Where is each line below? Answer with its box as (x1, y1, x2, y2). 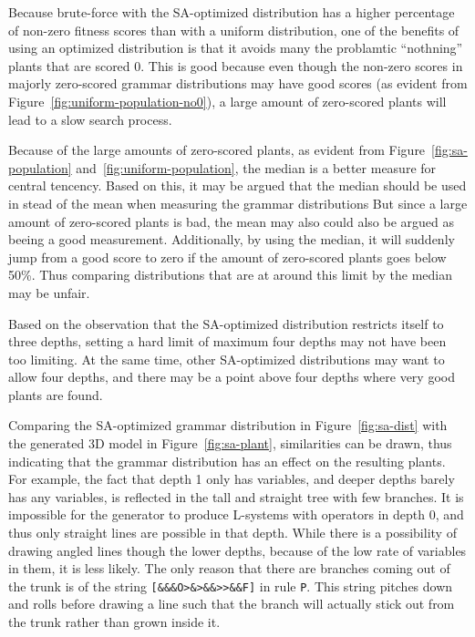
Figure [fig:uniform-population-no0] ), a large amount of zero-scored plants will (8, 91, 447, 110)
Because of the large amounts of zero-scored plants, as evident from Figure (8, 140, 426, 159)
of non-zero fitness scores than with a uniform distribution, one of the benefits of (8, 20, 460, 39)
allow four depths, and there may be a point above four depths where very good (8, 367, 455, 386)
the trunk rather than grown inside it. (8, 612, 221, 632)
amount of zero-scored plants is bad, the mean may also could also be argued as (8, 211, 454, 231)
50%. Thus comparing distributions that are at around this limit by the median (8, 265, 453, 284)
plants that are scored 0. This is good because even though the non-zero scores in (8, 56, 463, 75)
